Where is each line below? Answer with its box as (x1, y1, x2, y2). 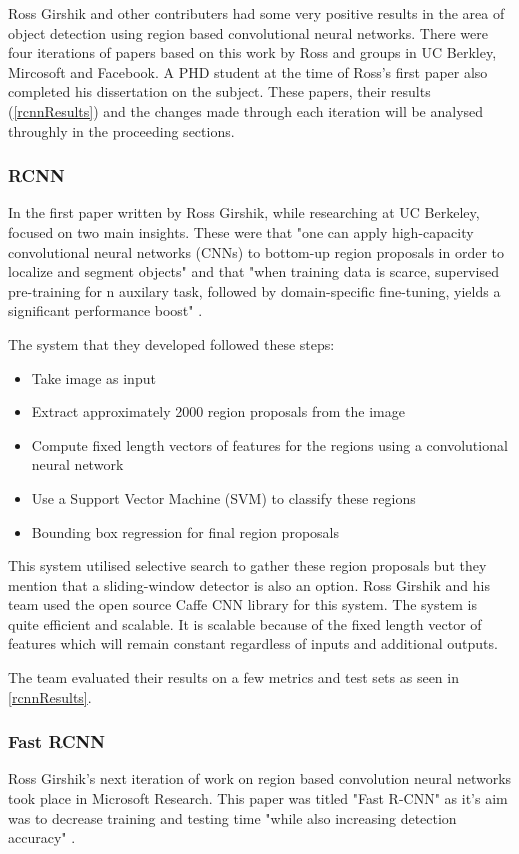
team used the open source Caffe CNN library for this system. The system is (8, 594, 477, 615)
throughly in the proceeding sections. (8, 120, 235, 141)
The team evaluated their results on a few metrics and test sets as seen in (8, 667, 459, 688)
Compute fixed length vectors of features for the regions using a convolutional (31, 434, 508, 455)
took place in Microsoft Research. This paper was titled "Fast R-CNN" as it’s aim (8, 788, 508, 809)
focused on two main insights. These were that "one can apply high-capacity (8, 221, 474, 242)
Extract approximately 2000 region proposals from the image (31, 401, 405, 422)
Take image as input (31, 367, 156, 388)
